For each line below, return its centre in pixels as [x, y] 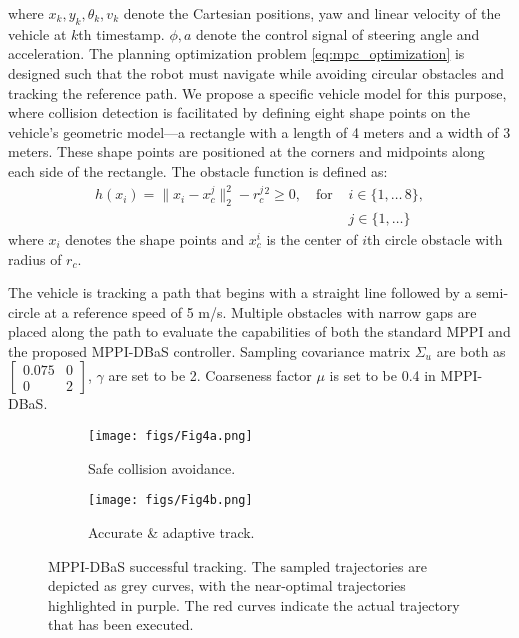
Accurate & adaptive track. [171, 531]
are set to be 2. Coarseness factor [210, 375]
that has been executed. [121, 624]
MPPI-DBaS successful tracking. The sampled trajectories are [237, 565]
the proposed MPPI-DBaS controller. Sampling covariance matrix [209, 350]
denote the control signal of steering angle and [338, 33]
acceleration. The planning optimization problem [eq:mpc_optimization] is [236, 53]
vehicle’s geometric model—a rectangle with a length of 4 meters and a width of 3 [259, 131]
